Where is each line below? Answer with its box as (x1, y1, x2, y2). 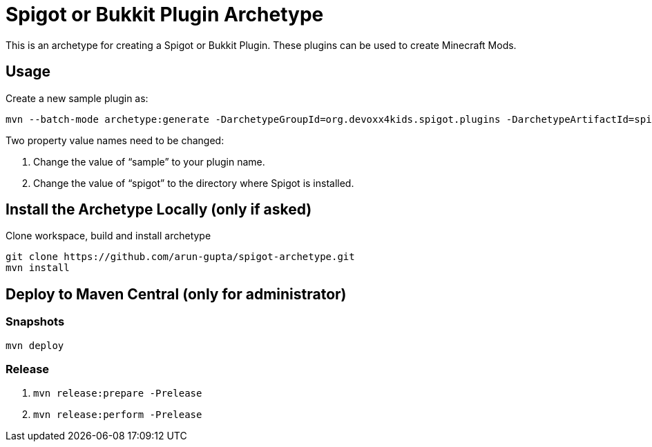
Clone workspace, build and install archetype (6, 230, 211, 242)
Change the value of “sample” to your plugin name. (33, 155, 265, 168)
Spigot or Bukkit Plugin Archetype (6, 3, 324, 26)
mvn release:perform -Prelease (33, 409, 202, 421)
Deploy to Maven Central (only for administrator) (6, 285, 347, 303)
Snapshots (6, 315, 65, 329)
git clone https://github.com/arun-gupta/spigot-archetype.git (6, 251, 355, 263)
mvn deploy (6, 339, 64, 351)
